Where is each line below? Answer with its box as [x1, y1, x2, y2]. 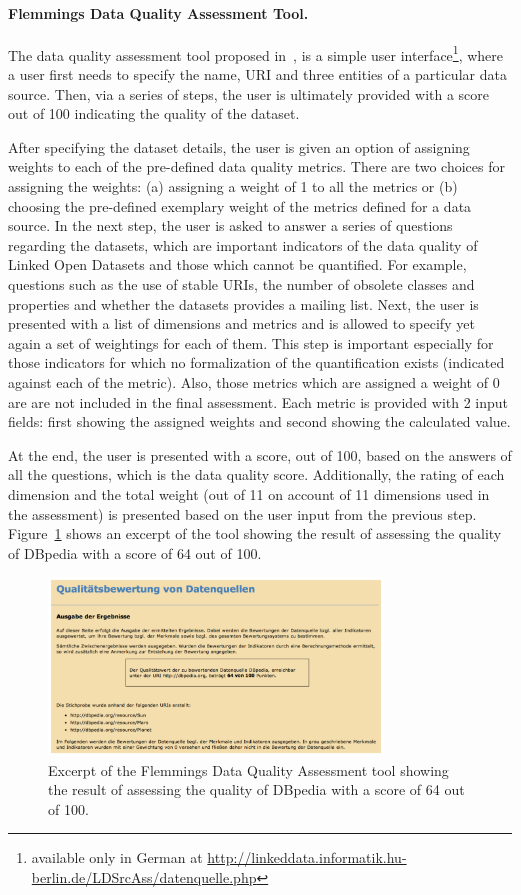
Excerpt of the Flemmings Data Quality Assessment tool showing [48, 759, 449, 780]
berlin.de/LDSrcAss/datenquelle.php [31, 866, 257, 887]
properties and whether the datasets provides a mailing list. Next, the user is [8, 293, 479, 314]
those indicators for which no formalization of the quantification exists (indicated [8, 352, 505, 373]
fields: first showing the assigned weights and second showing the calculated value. [8, 411, 511, 432]
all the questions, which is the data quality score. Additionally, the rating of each [8, 464, 505, 485]
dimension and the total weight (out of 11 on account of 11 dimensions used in [8, 483, 490, 504]
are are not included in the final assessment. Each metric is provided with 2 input [8, 391, 509, 412]
